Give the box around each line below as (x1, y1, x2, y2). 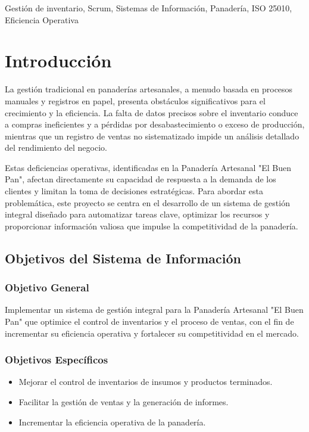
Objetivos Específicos (5, 352, 108, 367)
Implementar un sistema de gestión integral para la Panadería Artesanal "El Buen (5, 303, 304, 316)
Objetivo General (5, 280, 89, 295)
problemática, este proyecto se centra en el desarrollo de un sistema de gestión (5, 196, 290, 209)
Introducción (5, 48, 112, 73)
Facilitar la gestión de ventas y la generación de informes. (18, 396, 229, 408)
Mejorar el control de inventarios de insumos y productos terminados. (18, 375, 273, 388)
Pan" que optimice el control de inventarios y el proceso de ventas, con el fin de (5, 315, 294, 328)
